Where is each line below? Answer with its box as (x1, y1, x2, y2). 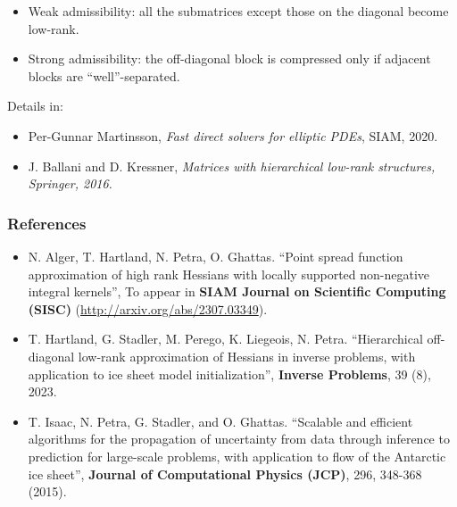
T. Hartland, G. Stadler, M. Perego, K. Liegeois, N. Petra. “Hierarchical (28, 329, 423, 348)
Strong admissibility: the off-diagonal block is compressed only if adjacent (28, 49, 431, 68)
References (7, 212, 87, 234)
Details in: (7, 96, 63, 115)
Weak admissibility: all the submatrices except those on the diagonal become (28, 2, 449, 20)
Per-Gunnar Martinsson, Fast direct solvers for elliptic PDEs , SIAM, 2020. (28, 126, 438, 145)
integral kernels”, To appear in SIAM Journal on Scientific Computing (28, 282, 446, 301)
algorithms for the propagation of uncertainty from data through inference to (28, 429, 450, 448)
